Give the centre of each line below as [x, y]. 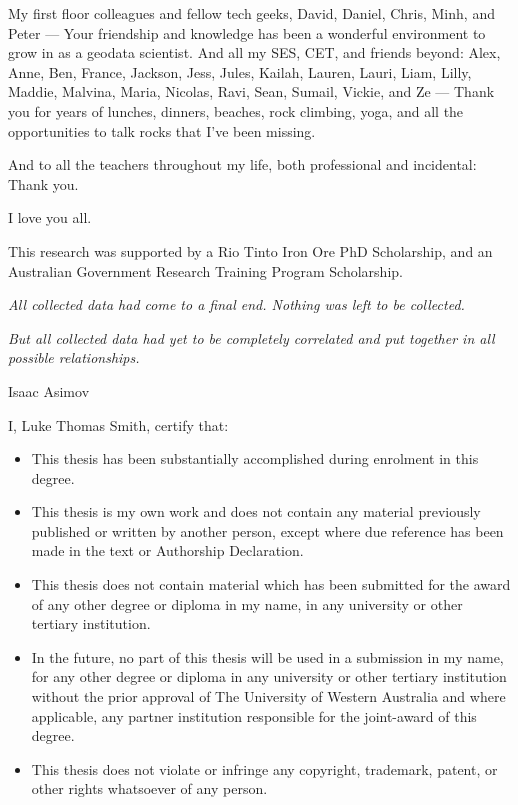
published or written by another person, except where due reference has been [267, 530]
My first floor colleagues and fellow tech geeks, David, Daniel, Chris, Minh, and [251, 13]
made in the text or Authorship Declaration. [167, 550]
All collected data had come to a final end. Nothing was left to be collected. [236, 304]
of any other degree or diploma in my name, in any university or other [247, 603]
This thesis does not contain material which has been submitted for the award [271, 584]
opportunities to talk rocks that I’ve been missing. [162, 130]
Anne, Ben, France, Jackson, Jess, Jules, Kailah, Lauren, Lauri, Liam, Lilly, [240, 71]
